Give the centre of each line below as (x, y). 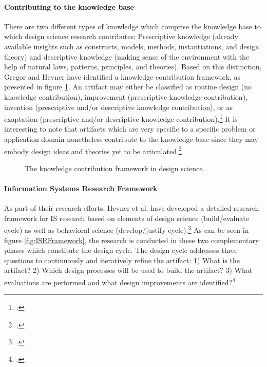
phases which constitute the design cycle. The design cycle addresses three (121, 250)
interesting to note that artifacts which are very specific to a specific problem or (130, 129)
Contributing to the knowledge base (69, 6)
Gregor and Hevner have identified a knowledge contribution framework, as (122, 76)
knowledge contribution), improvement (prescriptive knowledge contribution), (126, 96)
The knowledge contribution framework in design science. (115, 168)
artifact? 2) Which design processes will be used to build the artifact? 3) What (128, 270)
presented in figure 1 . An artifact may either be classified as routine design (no (128, 87)
